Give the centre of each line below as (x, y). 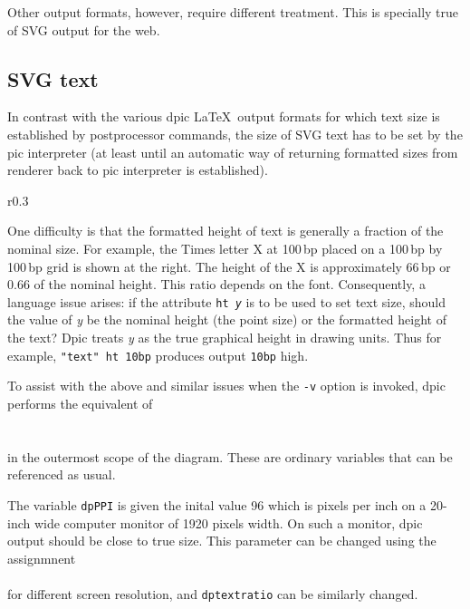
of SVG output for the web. (84, 29)
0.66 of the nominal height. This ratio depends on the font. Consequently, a (216, 284)
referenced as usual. (62, 474)
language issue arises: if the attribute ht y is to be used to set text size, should (226, 301)
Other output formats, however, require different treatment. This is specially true (233, 12)
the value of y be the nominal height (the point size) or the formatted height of (227, 319)
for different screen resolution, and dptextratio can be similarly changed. (213, 593)
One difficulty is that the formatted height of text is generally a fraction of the (225, 231)
